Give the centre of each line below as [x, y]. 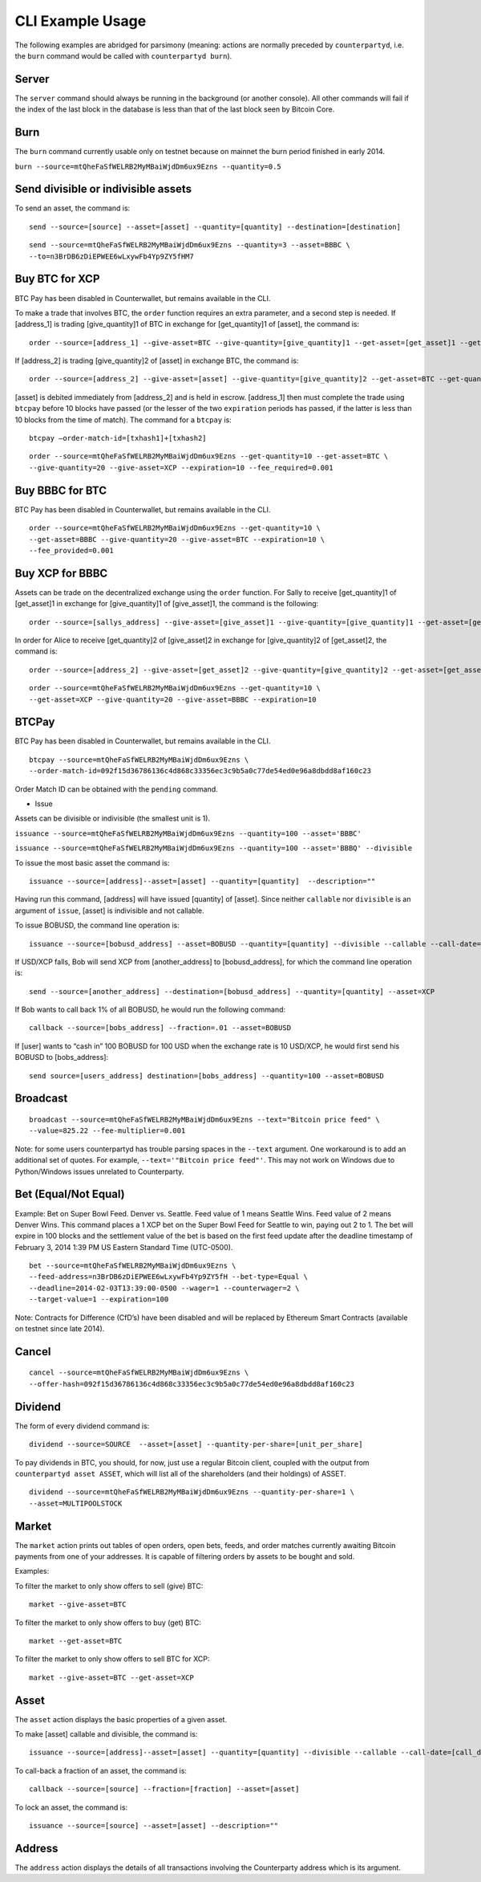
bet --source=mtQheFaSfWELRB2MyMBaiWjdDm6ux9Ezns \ [133, 1266]
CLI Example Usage [81, 21]
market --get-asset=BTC [76, 1641]
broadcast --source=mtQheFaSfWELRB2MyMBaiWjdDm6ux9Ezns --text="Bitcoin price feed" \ [204, 1120]
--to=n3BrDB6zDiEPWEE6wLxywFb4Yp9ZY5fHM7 [111, 256]
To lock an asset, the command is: [71, 1807]
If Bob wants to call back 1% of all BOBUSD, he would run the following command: [150, 1010]
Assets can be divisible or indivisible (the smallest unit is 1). [113, 818]
